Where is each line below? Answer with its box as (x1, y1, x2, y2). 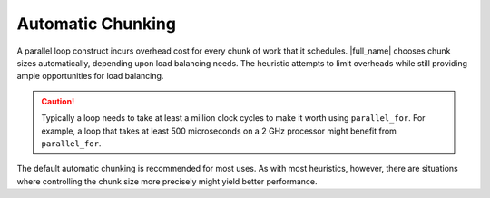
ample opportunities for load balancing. (16, 71, 164, 82)
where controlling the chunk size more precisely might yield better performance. (16, 175, 318, 186)
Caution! (41, 95, 75, 106)
